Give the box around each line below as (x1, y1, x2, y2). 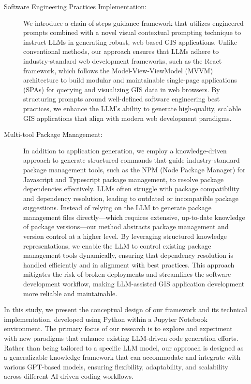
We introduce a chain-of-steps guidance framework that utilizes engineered (23, 17, 244, 28)
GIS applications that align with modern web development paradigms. (23, 113, 232, 123)
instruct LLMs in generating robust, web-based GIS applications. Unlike (23, 36, 237, 47)
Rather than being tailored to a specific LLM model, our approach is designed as (4, 342, 244, 352)
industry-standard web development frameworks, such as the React (23, 55, 222, 66)
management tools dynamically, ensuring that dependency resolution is (23, 250, 234, 260)
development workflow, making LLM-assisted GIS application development (23, 279, 245, 289)
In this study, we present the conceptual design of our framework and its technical (4, 304, 247, 315)
